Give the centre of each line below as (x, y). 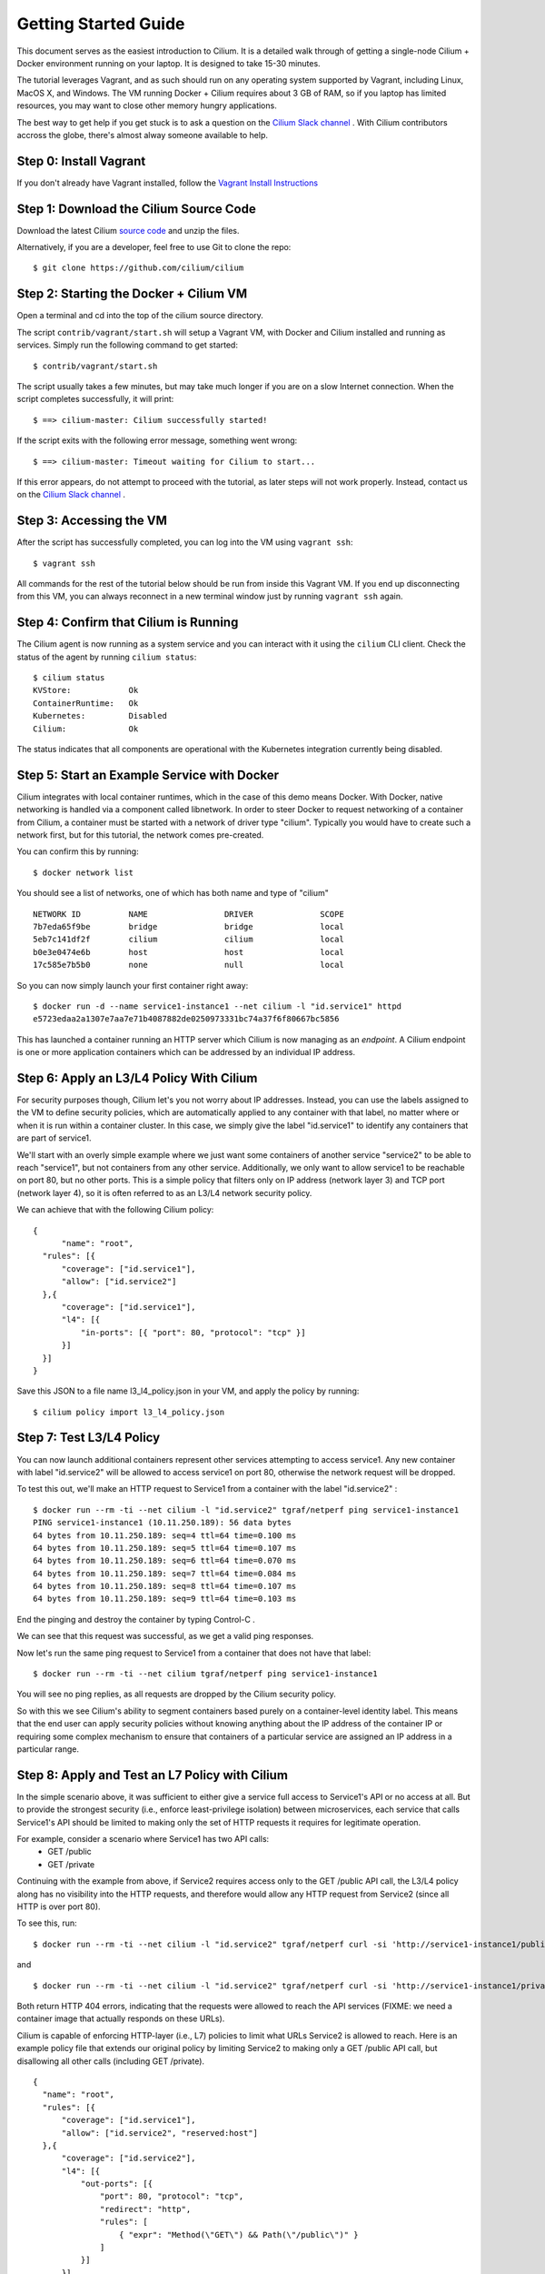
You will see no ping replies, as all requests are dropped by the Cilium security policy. (176, 1694)
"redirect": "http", (146, 2209)
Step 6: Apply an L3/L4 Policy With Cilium (137, 1078)
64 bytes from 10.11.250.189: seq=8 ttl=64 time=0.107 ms (165, 1586)
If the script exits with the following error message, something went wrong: (157, 440)
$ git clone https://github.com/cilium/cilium (139, 268)
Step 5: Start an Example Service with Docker (148, 775)
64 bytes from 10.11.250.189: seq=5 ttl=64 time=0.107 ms (165, 1548)
